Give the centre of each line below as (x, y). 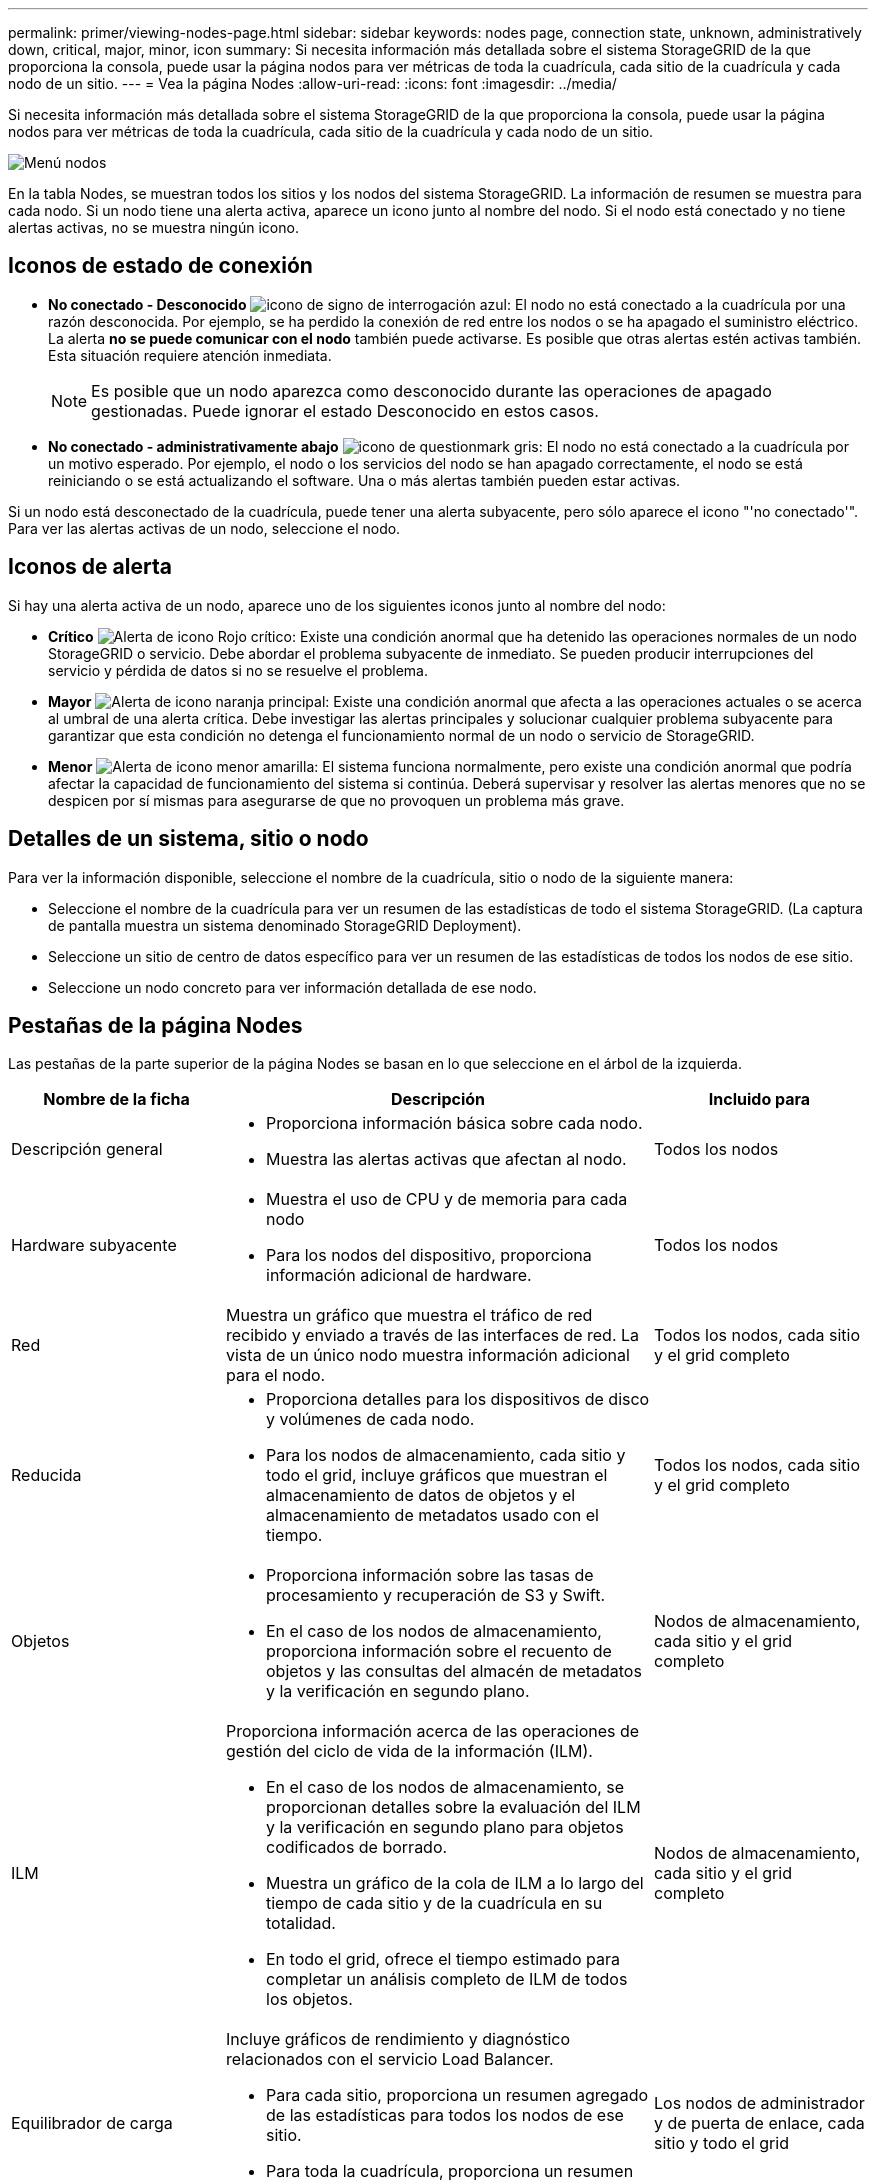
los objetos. (309, 1999)
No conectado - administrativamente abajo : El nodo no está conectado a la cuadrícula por (448, 446)
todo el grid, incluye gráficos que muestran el (437, 1475)
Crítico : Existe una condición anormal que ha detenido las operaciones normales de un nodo (452, 636)
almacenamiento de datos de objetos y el (421, 1495)
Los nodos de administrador (759, 2103)
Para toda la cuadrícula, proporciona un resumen (450, 2171)
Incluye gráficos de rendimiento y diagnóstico (398, 2039)
